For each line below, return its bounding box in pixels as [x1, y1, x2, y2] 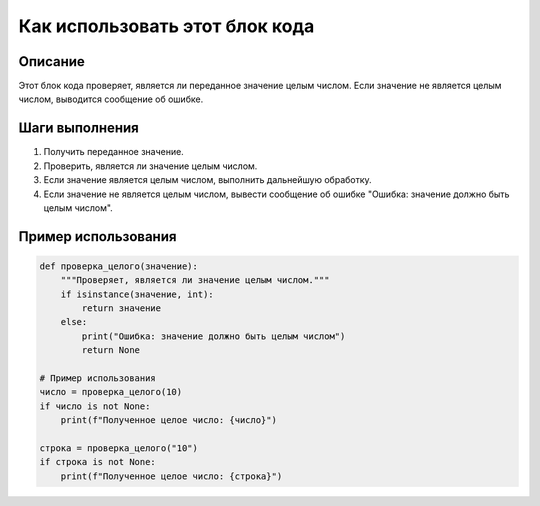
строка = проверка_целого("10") [39, 443, 199, 454]
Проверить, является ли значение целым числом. [43, 160, 258, 172]
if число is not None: [39, 400, 151, 412]
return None [81, 345, 140, 356]
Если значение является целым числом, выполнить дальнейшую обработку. [43, 174, 372, 186]
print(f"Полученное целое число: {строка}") [60, 470, 283, 482]
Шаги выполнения [18, 120, 139, 137]
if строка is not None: [39, 456, 157, 468]
